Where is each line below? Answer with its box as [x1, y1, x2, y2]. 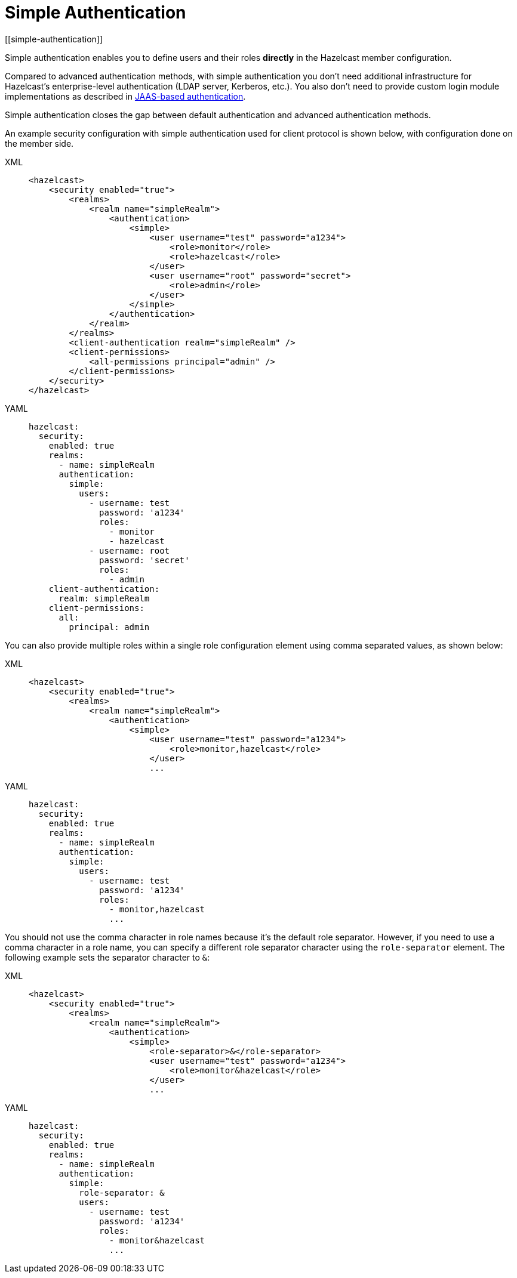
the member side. [5, 138, 74, 149]
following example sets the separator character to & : [5, 952, 210, 962]
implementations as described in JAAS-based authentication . [5, 91, 246, 101]
